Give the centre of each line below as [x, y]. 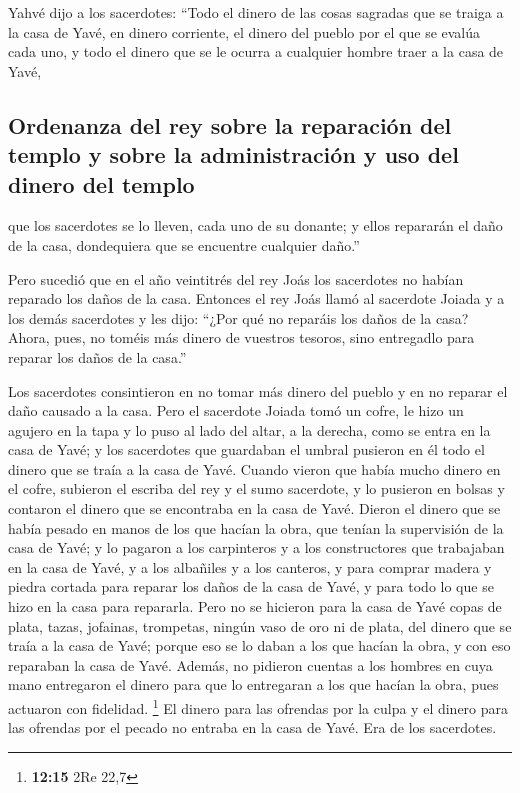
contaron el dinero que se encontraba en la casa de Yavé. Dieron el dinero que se [254, 508]
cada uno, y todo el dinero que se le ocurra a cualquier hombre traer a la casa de [256, 51]
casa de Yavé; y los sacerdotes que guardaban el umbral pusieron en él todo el [246, 449]
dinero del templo [101, 183]
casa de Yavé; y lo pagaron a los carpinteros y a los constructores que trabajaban [256, 547]
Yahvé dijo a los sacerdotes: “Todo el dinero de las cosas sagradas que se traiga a [256, 12]
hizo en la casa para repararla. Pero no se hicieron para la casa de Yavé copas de [255, 606]
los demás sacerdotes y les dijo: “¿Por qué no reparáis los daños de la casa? [238, 317]
